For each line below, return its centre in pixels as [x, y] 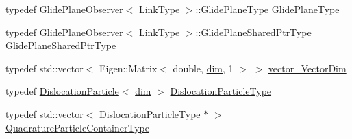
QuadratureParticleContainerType [77, 127]
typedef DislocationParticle [62, 91]
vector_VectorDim [307, 68]
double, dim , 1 [203, 68]
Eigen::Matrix [128, 68]
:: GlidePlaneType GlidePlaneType [267, 9]
